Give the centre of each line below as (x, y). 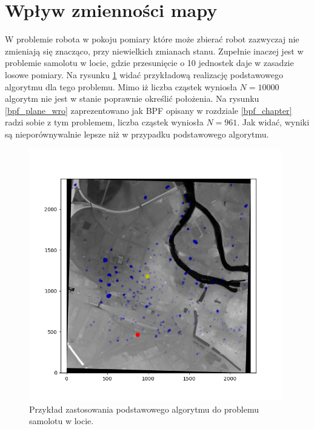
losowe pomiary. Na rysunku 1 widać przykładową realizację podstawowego (144, 74)
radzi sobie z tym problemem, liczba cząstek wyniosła (104, 122)
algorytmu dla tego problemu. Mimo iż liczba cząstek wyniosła (121, 86)
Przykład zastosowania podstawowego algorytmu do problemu (144, 409)
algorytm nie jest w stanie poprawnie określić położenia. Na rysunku (132, 98)
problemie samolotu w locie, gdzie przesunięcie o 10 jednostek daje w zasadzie (149, 63)
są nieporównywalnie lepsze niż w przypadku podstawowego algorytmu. (137, 134)
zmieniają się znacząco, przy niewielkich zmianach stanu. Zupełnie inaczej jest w (154, 51)
